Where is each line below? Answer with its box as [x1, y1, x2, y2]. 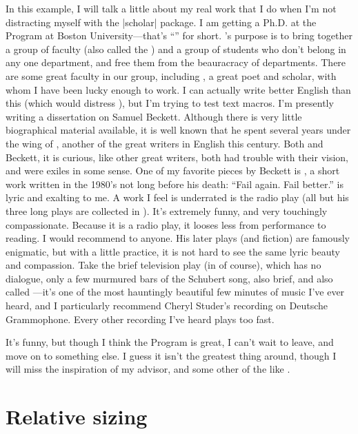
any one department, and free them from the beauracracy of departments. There [6, 55, 346, 70]
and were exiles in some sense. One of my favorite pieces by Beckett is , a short [6, 163, 340, 178]
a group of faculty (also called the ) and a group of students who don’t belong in [6, 41, 346, 56]
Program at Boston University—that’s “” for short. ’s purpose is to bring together [6, 28, 352, 43]
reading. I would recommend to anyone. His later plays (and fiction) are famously [6, 231, 350, 245]
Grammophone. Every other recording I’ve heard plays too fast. [6, 311, 275, 326]
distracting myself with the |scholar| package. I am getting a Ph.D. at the [6, 14, 317, 29]
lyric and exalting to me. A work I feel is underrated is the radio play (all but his [6, 190, 349, 205]
